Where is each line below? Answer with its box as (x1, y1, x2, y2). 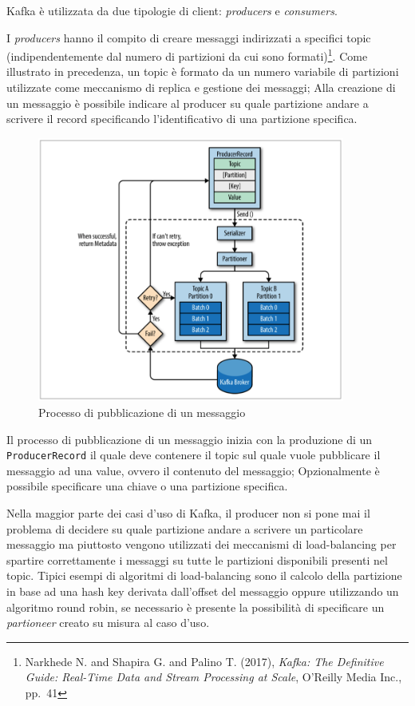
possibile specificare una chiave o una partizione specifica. (6, 478, 288, 494)
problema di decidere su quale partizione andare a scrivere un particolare (6, 520, 363, 537)
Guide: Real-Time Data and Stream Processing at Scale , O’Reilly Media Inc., (25, 668, 402, 685)
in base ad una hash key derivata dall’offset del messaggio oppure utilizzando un (6, 583, 399, 600)
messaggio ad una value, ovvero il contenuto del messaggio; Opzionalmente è (6, 462, 380, 478)
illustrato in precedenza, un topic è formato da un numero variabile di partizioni (6, 63, 399, 80)
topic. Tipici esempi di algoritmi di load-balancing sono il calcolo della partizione (6, 567, 402, 584)
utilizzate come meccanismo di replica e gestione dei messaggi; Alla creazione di (6, 79, 396, 96)
